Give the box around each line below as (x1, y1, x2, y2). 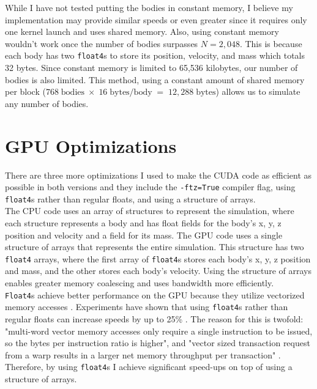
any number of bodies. (5, 97, 89, 109)
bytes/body (110, 88, 152, 97)
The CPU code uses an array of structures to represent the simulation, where (5, 204, 294, 217)
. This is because (239, 37, 302, 50)
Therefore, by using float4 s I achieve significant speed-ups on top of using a (5, 360, 293, 373)
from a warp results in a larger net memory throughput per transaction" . (5, 348, 281, 361)
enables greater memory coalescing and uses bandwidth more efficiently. (5, 276, 274, 289)
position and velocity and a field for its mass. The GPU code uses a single (5, 228, 283, 241)
